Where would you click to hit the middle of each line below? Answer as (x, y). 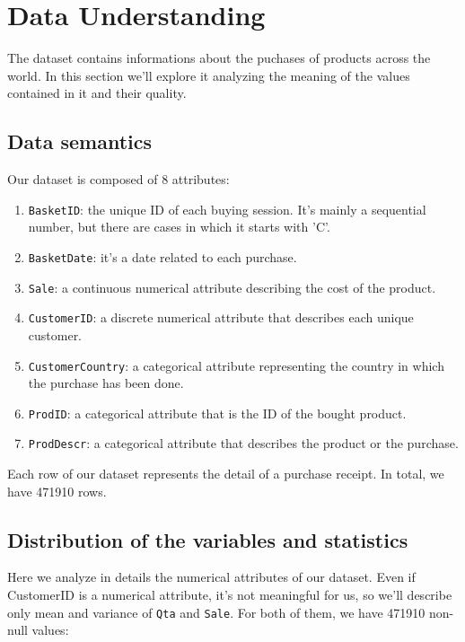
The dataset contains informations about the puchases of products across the (219, 58)
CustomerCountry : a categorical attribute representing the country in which (236, 365)
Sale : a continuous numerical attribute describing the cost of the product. (232, 287)
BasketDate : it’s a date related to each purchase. (162, 256)
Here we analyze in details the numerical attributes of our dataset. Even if (211, 577)
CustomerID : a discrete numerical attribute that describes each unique (221, 317)
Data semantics (79, 141)
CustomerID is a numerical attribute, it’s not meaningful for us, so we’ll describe (230, 595)
